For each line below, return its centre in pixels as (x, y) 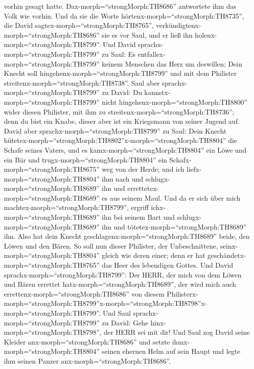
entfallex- (151, 54)
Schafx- (180, 159)
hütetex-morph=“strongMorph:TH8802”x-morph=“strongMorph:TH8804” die (121, 140)
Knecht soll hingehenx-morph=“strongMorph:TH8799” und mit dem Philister (120, 73)
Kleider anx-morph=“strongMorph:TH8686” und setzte (87, 341)
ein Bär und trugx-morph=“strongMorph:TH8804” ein (86, 159)
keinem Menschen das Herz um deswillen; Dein (172, 63)
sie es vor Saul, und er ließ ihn (147, 35)
